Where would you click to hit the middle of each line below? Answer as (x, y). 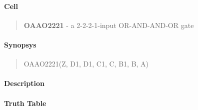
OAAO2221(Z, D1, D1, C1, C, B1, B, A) (86, 64)
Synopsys (20, 44)
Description (24, 83)
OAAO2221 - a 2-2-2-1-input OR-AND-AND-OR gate (109, 25)
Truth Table (25, 103)
